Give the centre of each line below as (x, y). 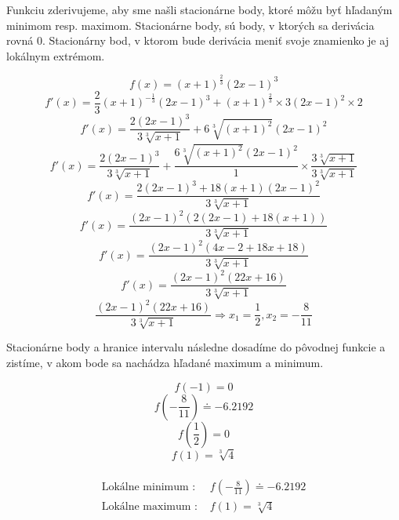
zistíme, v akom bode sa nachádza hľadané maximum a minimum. (165, 363)
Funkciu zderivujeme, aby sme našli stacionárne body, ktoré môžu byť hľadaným (199, 9)
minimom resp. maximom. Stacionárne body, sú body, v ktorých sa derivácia (190, 25)
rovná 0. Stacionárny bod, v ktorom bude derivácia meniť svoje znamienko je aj (198, 40)
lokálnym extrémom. (56, 55)
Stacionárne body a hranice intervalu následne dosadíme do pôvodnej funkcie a (196, 347)
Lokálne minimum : (149, 487)
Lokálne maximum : (149, 507)
